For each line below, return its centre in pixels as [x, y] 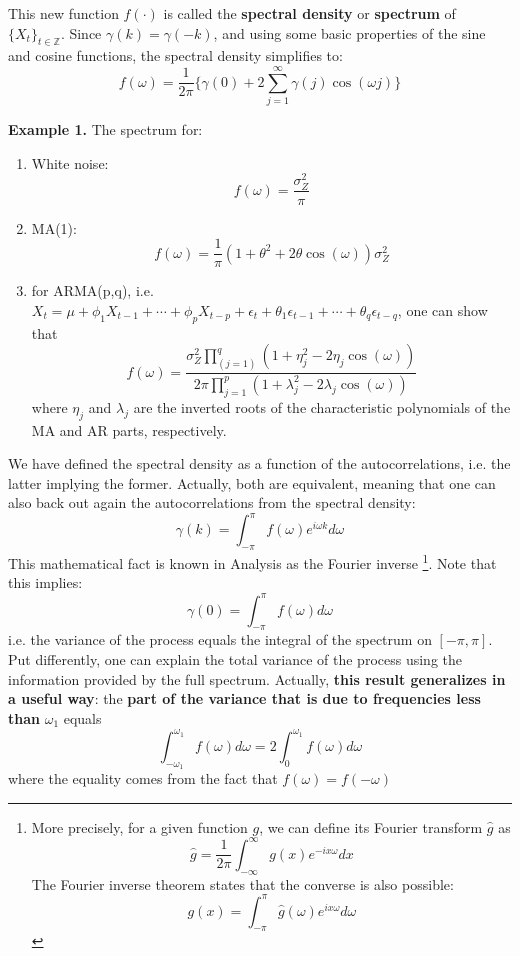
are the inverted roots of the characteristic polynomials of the [322, 406]
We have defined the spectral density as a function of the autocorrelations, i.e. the [259, 463]
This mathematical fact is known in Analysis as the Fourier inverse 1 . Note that [252, 561]
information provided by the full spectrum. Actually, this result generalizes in [257, 678]
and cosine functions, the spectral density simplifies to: [175, 55]
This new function [63, 13]
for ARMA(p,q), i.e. [92, 290]
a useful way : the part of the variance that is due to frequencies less [244, 698]
